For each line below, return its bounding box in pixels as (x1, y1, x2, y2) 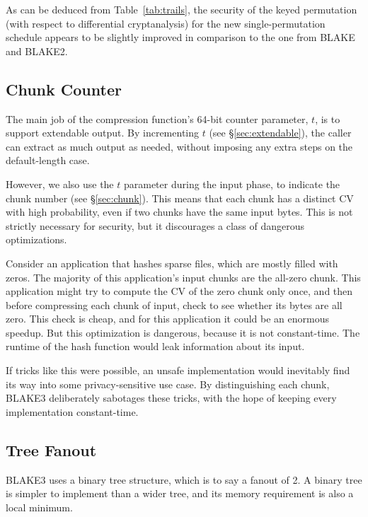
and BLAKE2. (6, 43, 68, 58)
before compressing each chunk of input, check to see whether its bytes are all (6, 297, 343, 312)
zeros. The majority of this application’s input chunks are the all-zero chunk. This (6, 269, 361, 284)
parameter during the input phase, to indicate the (123, 176, 340, 191)
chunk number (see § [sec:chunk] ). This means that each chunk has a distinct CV (6, 190, 354, 205)
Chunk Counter (6, 78, 122, 100)
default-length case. (6, 153, 90, 168)
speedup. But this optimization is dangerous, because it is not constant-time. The (6, 325, 360, 339)
